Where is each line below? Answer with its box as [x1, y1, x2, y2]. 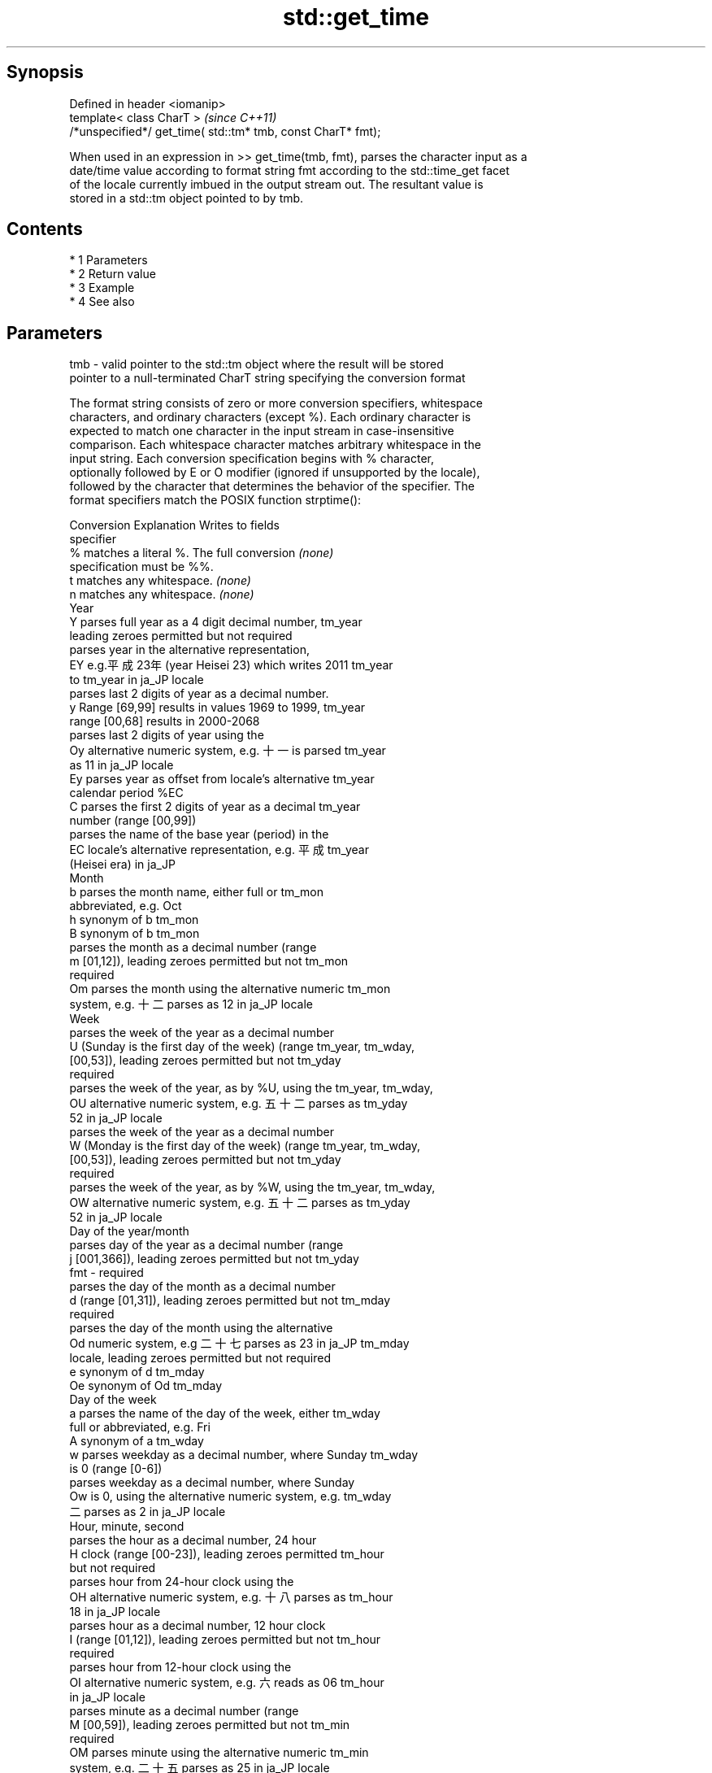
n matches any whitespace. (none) [69, 587, 254, 602]
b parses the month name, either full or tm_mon [69, 885, 324, 900]
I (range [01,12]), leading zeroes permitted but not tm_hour [69, 1632, 381, 1647]
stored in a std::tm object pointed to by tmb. [69, 190, 304, 205]
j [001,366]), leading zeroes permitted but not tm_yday [69, 1252, 359, 1266]
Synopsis [7, 62, 84, 83]
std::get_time [282, 3, 430, 31]
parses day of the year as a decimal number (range [69, 1238, 344, 1252]
